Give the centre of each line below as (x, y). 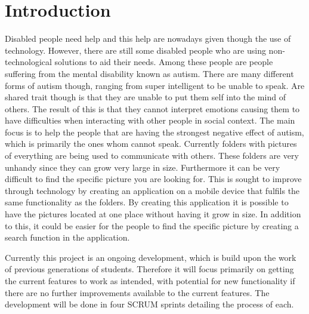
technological (28, 62)
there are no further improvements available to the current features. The (137, 292)
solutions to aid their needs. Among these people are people (164, 62)
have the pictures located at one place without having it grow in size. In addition (153, 214)
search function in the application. (67, 237)
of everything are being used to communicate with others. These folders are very (152, 156)
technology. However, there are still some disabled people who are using (135, 50)
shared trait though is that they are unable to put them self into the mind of (145, 97)
